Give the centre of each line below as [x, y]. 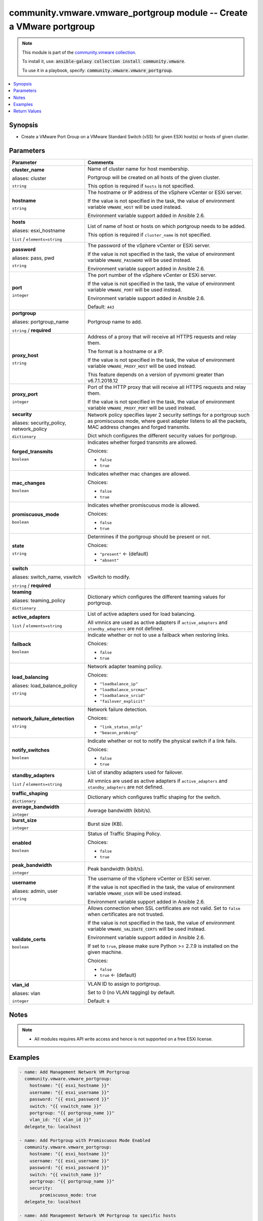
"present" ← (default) [124, 554]
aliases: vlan [26, 993]
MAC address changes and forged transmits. [139, 427]
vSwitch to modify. [109, 577]
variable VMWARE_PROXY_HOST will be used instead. [142, 366]
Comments [101, 163]
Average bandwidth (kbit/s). [120, 810]
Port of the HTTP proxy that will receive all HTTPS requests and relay [167, 387]
